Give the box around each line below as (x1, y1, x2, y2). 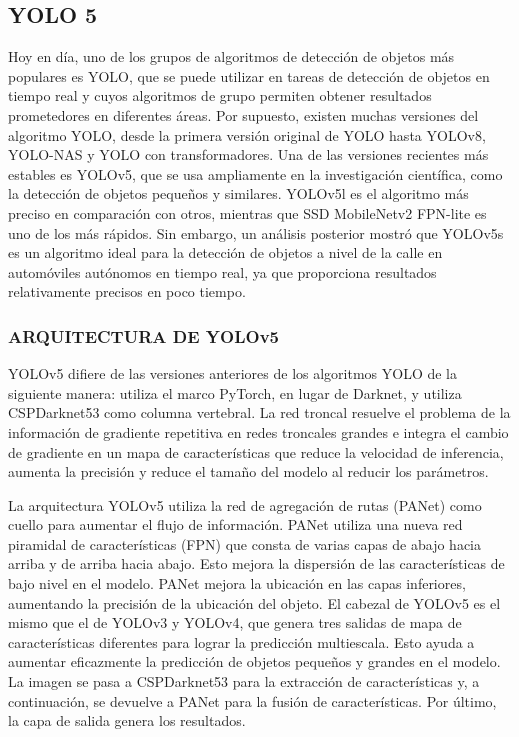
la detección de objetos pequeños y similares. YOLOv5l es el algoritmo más (8, 183, 469, 204)
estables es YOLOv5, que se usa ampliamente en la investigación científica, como (8, 163, 503, 184)
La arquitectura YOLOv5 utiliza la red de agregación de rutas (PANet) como (8, 494, 482, 515)
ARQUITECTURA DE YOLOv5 (8, 323, 279, 348)
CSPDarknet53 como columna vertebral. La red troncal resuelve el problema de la (8, 402, 511, 423)
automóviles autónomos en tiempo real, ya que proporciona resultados (8, 261, 437, 282)
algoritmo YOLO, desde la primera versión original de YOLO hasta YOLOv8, (8, 124, 486, 145)
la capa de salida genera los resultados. (8, 710, 246, 731)
